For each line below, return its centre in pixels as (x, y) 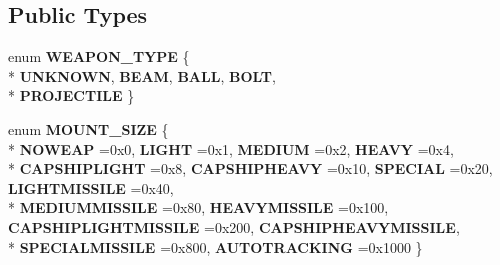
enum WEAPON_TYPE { (99, 56)
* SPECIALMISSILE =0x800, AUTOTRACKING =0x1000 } (215, 246)
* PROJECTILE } (71, 95)
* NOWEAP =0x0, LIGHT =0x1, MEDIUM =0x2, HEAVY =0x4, (231, 148)
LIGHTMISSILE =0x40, (91, 187)
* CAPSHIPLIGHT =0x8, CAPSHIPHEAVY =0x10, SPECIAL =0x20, (250, 168)
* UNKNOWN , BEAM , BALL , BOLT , (142, 75)
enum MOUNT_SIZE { (88, 128)
